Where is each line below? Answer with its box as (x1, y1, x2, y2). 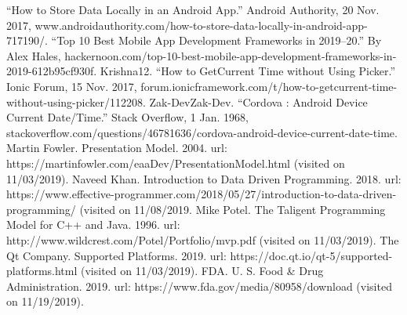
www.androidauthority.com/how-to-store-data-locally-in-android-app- (35, 16, 368, 33)
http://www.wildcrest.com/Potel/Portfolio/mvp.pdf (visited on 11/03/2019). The (6, 231, 399, 248)
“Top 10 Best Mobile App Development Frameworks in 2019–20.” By (51, 32, 382, 49)
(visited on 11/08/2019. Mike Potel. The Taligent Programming (79, 201, 386, 217)
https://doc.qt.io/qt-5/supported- (230, 247, 393, 263)
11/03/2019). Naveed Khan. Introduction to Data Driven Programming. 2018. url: (6, 170, 402, 186)
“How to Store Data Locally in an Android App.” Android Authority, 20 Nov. (6, 2, 380, 17)
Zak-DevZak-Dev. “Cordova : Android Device (149, 93, 368, 110)
